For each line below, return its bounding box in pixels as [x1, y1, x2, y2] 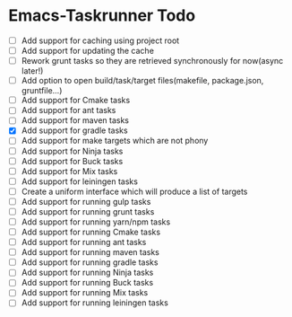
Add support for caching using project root [21, 35, 180, 46]
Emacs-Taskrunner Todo [8, 5, 196, 26]
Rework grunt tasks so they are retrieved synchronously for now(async [21, 56, 284, 66]
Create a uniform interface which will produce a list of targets [21, 186, 248, 197]
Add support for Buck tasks [21, 155, 124, 166]
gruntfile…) [21, 85, 63, 96]
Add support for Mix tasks [21, 165, 118, 176]
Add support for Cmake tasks [21, 95, 131, 106]
